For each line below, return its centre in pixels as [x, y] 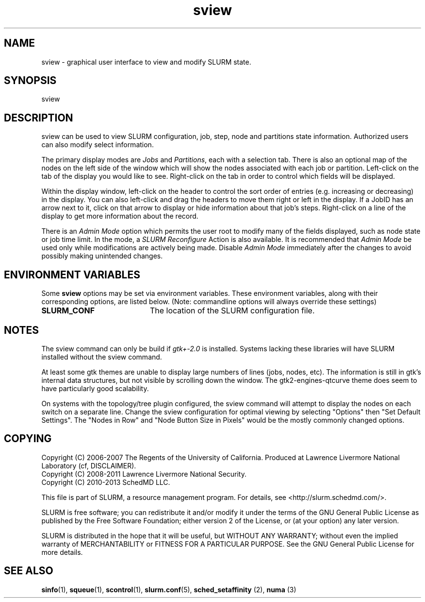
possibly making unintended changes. [102, 256]
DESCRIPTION [39, 118]
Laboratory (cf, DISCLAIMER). [89, 465]
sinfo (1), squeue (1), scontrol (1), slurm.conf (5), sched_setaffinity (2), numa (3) [169, 589]
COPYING [28, 439]
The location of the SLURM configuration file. [232, 311]
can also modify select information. [98, 145]
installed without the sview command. [102, 357]
